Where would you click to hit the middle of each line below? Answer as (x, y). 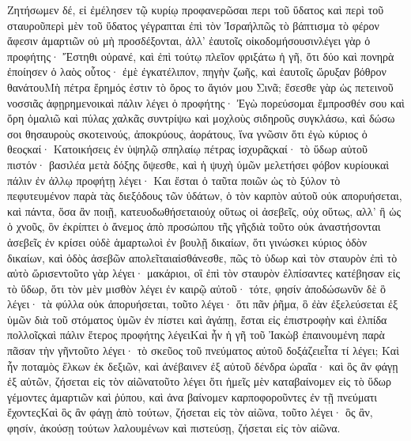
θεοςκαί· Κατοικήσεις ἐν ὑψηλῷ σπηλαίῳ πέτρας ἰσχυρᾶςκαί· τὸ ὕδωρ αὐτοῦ (187, 149)
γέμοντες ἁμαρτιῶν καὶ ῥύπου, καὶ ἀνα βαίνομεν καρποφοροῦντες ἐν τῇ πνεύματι (192, 396)
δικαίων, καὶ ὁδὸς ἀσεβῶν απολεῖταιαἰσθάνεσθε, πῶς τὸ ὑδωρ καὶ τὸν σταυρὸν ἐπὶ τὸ (202, 257)
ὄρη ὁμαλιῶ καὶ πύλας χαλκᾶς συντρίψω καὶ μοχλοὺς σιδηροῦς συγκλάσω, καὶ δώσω (201, 118)
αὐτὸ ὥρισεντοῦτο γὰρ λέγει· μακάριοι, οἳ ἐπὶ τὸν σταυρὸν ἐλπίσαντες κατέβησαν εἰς (204, 273)
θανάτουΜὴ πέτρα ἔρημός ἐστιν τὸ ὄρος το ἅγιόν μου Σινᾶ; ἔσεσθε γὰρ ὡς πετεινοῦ (200, 87)
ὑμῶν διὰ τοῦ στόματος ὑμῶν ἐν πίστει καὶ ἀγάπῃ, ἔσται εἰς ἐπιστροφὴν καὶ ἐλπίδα (197, 319)
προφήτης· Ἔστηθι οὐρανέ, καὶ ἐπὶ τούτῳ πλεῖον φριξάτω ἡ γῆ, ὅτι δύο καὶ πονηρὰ (201, 56)
